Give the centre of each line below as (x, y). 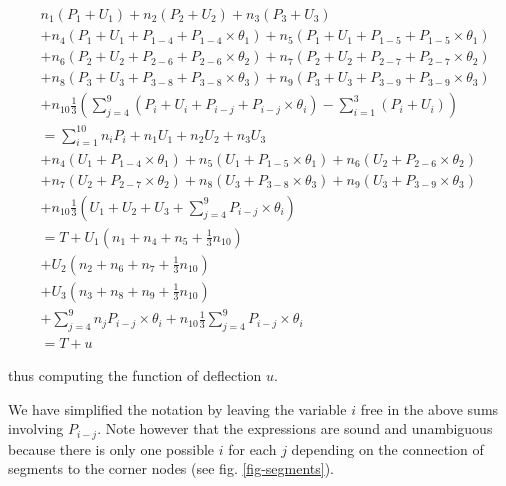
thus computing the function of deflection (135, 375)
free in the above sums (429, 408)
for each (252, 448)
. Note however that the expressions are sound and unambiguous (295, 428)
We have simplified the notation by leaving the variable (177, 408)
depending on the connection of (387, 448)
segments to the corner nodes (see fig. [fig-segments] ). (171, 468)
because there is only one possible (111, 448)
